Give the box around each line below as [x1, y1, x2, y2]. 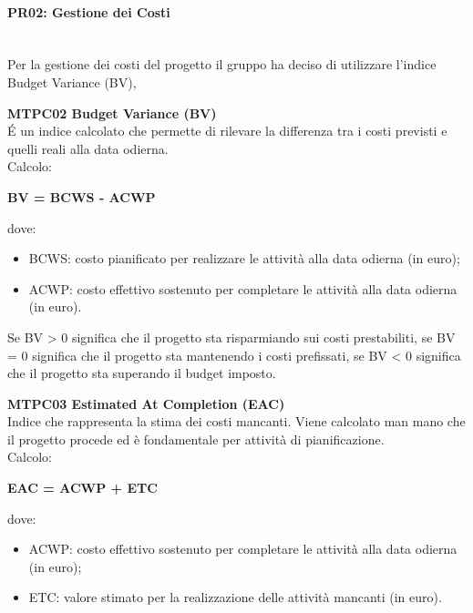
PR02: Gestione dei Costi [7, 2, 170, 21]
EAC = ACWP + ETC [7, 478, 158, 497]
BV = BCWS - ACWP [7, 187, 156, 206]
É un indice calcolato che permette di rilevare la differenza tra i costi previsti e [7, 121, 447, 140]
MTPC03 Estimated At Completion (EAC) [7, 393, 285, 413]
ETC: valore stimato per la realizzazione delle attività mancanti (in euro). [28, 587, 442, 607]
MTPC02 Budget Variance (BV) [7, 103, 217, 122]
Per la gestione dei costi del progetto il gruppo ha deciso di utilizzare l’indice [7, 55, 437, 74]
